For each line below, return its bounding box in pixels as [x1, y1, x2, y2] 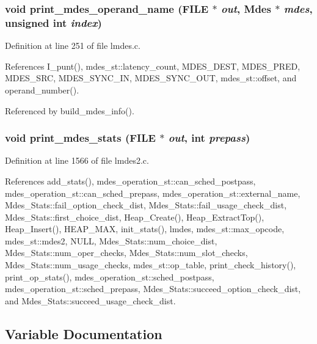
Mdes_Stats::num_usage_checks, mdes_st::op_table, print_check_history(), [5, 258, 296, 271]
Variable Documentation [5, 324, 162, 343]
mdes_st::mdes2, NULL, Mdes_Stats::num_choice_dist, [5, 234, 217, 247]
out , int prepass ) [168, 130, 250, 145]
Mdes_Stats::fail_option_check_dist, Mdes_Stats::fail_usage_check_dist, [5, 199, 287, 211]
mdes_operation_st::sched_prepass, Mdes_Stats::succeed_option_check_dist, [5, 282, 301, 295]
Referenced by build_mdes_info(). [5, 104, 134, 117]
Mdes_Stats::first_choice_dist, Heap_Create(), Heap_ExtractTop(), [5, 210, 264, 223]
